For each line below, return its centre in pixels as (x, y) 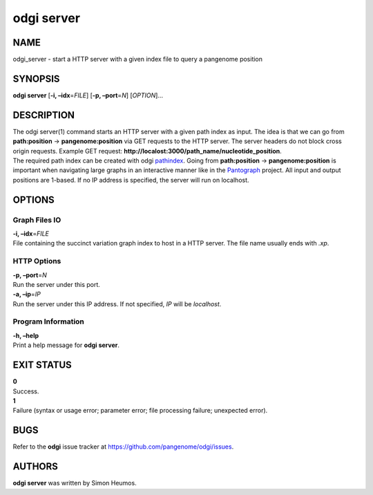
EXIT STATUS (42, 365)
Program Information (48, 321)
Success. (26, 391)
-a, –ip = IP (27, 295)
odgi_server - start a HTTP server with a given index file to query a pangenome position (137, 59)
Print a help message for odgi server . (66, 345)
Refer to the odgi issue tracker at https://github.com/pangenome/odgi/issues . (123, 447)
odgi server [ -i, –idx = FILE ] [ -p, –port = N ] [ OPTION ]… (88, 95)
